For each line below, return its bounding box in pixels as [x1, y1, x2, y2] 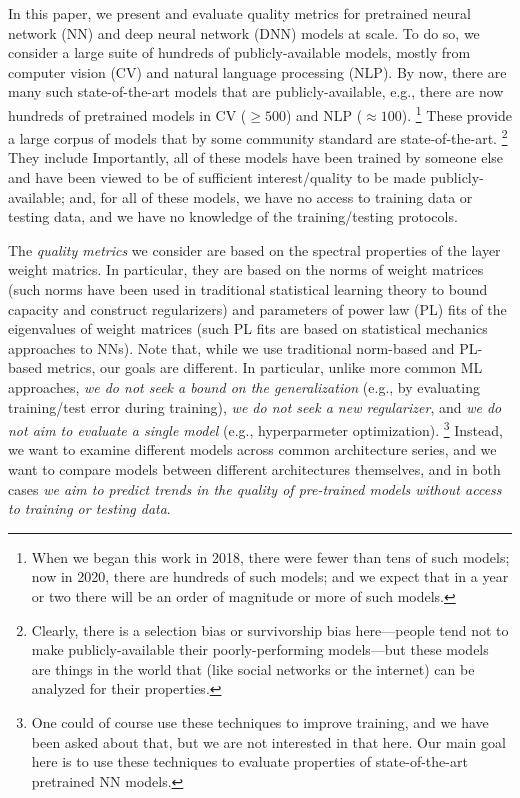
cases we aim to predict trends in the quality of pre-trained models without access [8, 478, 502, 499]
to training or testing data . [8, 498, 171, 519]
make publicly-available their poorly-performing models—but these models [31, 639, 489, 660]
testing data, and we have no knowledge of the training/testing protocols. [8, 206, 458, 227]
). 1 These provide [401, 101, 512, 125]
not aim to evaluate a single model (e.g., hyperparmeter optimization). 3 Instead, [8, 417, 503, 440]
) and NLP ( [285, 104, 363, 125]
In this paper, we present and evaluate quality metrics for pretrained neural [8, 3, 471, 23]
